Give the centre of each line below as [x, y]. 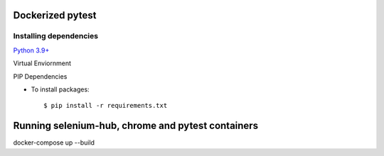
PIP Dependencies [40, 76]
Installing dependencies [56, 36]
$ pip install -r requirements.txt [106, 106]
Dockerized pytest [55, 15]
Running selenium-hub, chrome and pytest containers [136, 126]
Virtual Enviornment [42, 63]
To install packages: [60, 89]
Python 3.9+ [31, 50]
